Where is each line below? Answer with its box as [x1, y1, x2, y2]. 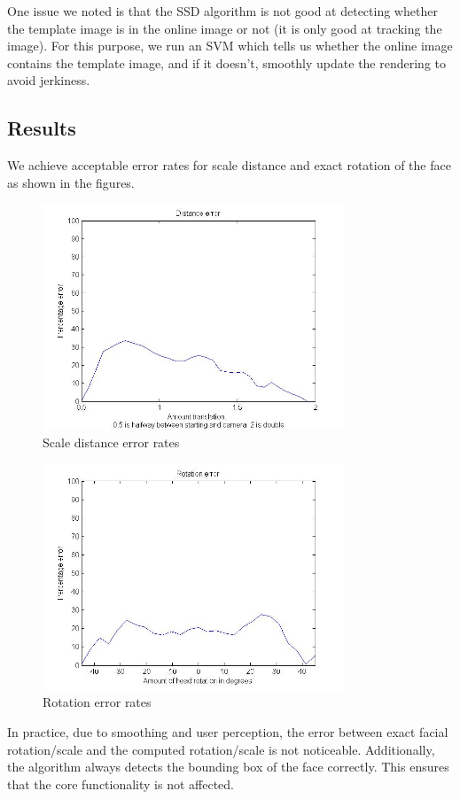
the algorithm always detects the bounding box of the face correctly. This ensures [7, 757, 449, 776]
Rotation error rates [43, 693, 152, 711]
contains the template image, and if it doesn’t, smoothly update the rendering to [7, 53, 446, 72]
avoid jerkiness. [7, 71, 90, 89]
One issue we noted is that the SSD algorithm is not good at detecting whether [7, 2, 438, 19]
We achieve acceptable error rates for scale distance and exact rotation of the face [7, 156, 451, 175]
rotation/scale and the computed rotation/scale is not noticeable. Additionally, [7, 740, 435, 758]
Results [7, 114, 76, 142]
